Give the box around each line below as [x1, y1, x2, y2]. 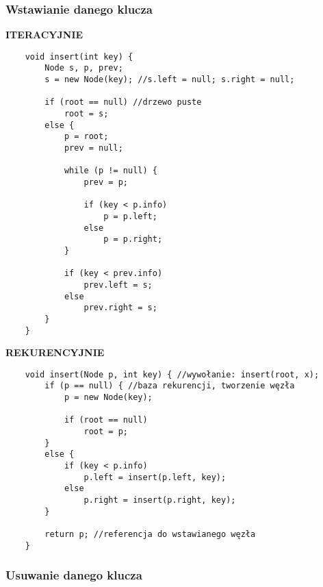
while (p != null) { [64, 166, 157, 176]
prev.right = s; [83, 303, 157, 313]
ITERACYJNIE [5, 27, 83, 42]
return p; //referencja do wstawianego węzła [44, 529, 256, 539]
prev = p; [83, 177, 128, 188]
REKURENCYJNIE [5, 345, 105, 360]
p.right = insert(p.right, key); [83, 495, 236, 505]
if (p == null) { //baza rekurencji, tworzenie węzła [44, 381, 295, 391]
